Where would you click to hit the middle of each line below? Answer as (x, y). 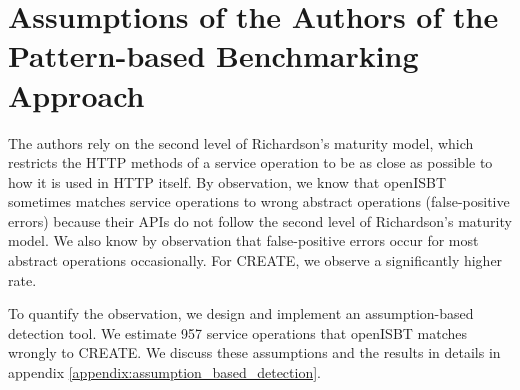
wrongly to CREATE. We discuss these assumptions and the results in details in (254, 352)
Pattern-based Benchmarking (213, 55)
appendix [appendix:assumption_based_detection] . (164, 372)
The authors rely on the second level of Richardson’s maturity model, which (241, 142)
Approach (76, 94)
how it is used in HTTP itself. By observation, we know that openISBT (227, 181)
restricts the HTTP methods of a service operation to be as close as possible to (250, 162)
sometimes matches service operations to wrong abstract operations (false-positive (259, 201)
